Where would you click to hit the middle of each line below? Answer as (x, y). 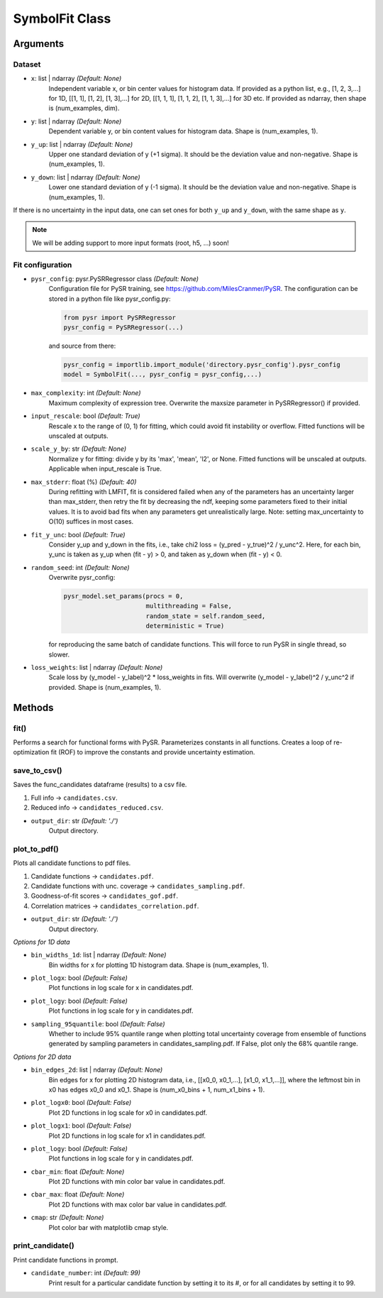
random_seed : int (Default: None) (81, 567)
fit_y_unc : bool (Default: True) (78, 534)
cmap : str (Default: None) (67, 1218)
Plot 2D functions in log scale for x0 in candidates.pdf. (128, 1112)
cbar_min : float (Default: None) (78, 1172)
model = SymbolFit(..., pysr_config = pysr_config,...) (163, 375)
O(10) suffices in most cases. (91, 522)
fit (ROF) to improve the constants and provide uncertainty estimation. (153, 752)
